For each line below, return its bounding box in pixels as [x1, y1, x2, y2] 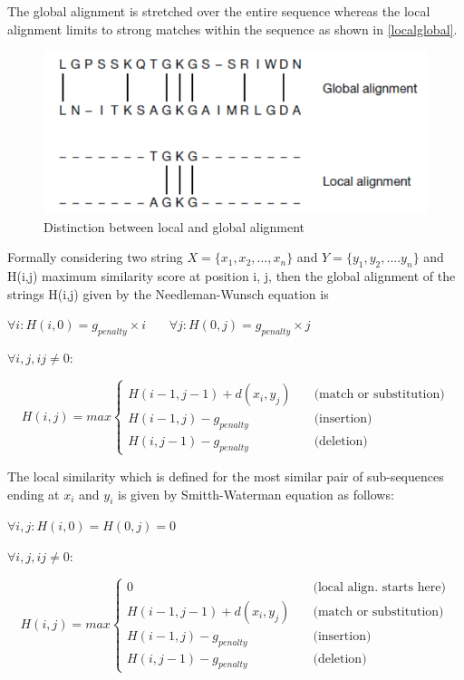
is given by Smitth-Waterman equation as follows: [118, 484, 394, 503]
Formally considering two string [7, 248, 183, 267]
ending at [7, 484, 60, 503]
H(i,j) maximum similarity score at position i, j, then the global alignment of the [7, 267, 456, 286]
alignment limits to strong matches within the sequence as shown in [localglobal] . [7, 19, 458, 38]
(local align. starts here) [313, 580, 446, 594]
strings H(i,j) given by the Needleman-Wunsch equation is [7, 284, 329, 303]
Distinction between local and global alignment [43, 217, 305, 236]
